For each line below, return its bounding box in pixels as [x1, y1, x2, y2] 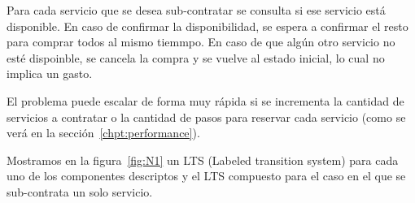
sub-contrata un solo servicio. [7, 183, 153, 200]
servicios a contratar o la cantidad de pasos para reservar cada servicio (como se [7, 108, 406, 125]
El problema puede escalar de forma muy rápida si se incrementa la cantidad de [7, 92, 404, 109]
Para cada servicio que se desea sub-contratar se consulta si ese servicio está [7, 2, 386, 18]
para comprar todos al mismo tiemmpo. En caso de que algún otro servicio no [7, 33, 395, 50]
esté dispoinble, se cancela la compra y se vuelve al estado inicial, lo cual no [7, 49, 385, 66]
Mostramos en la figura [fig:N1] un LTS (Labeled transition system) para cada [7, 151, 399, 168]
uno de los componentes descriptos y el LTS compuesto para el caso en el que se [7, 167, 406, 184]
